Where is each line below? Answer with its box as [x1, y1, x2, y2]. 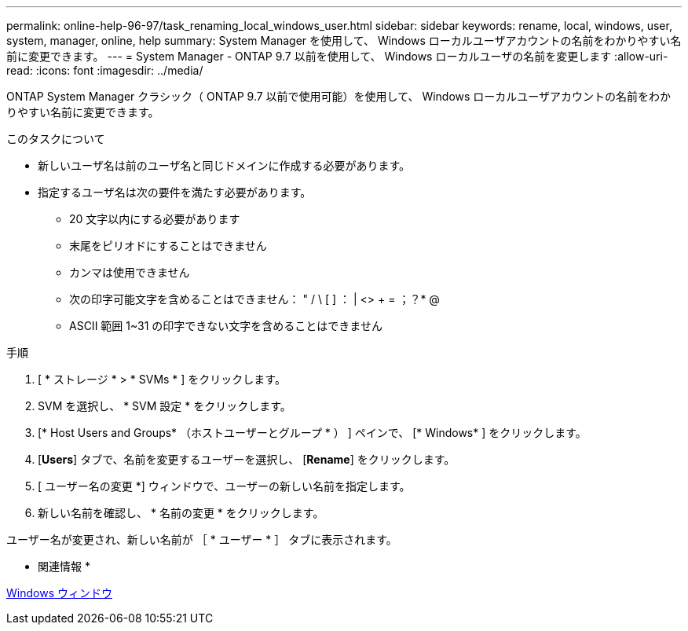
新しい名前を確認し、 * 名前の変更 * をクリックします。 [38, 506, 324, 519]
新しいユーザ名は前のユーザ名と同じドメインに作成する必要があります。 [38, 159, 411, 172]
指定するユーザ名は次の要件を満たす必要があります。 [38, 185, 312, 199]
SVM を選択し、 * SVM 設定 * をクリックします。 [38, 399, 291, 413]
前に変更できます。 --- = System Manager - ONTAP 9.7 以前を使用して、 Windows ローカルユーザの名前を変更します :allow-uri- [6, 50, 668, 63]
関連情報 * [38, 559, 90, 573]
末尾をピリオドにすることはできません [69, 239, 267, 252]
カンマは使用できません [69, 266, 190, 279]
